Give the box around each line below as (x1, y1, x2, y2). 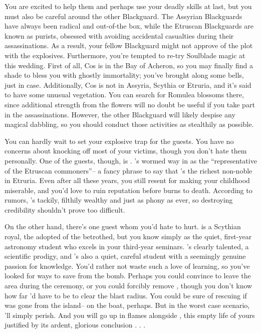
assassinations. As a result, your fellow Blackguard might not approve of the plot (5, 40, 253, 51)
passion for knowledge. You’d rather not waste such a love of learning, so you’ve (5, 260, 250, 271)
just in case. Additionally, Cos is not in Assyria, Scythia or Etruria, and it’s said (5, 79, 251, 90)
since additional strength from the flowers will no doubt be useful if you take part (5, 99, 255, 109)
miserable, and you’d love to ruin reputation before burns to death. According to (5, 185, 252, 195)
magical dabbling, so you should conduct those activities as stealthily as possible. (5, 119, 254, 129)
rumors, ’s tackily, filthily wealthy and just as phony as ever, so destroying (5, 195, 233, 205)
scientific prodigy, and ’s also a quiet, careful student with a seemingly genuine (5, 251, 246, 261)
